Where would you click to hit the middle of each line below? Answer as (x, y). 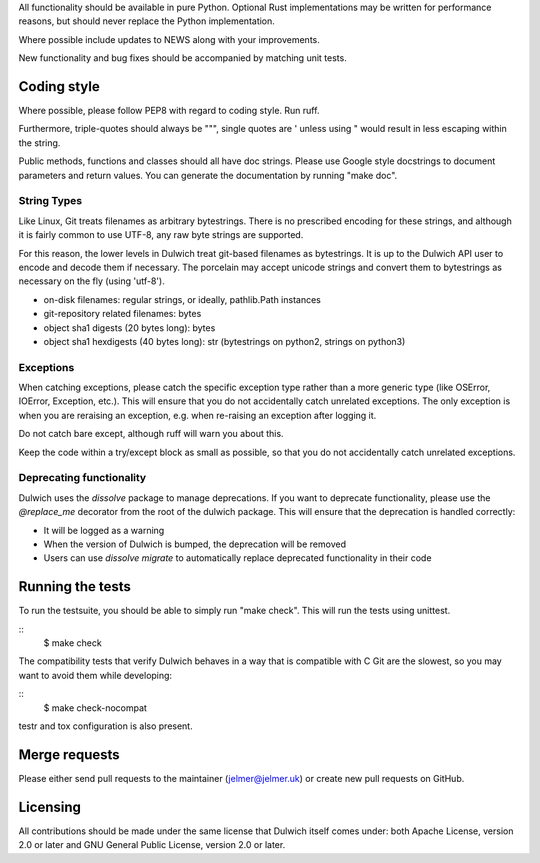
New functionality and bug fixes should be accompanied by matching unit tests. (182, 58)
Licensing (50, 806)
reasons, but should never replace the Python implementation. (146, 21)
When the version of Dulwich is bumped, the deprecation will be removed (195, 544)
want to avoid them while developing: (95, 675)
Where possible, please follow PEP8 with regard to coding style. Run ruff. (169, 111)
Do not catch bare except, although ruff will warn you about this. (151, 434)
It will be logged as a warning (104, 530)
